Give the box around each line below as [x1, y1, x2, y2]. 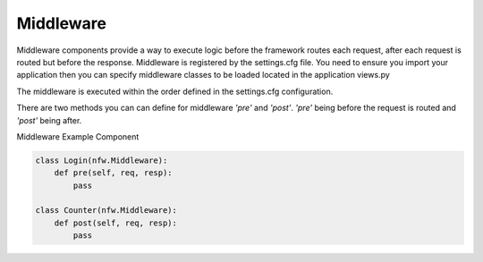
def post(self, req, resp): [54, 217, 178, 228]
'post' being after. [16, 114, 82, 125]
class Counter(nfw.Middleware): [35, 206, 178, 216]
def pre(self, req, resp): [54, 168, 174, 178]
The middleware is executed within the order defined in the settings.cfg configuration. [16, 86, 334, 97]
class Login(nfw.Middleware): [35, 155, 168, 165]
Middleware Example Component [16, 131, 140, 142]
